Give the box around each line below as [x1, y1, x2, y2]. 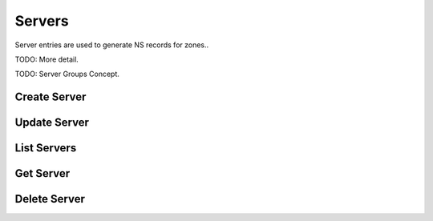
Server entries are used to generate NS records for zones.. [14, 40, 209, 50]
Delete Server [14, 192, 86, 206]
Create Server [14, 90, 87, 104]
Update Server [14, 116, 90, 130]
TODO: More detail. [14, 54, 79, 64]
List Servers [14, 141, 77, 155]
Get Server [14, 167, 71, 180]
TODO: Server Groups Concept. [14, 69, 119, 79]
